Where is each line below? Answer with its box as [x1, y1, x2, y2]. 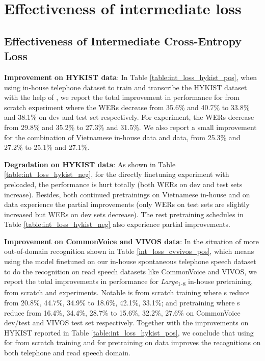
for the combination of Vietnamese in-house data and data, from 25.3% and [4, 132, 241, 142]
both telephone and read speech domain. [4, 347, 130, 357]
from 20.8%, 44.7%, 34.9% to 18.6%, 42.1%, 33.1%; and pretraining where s [4, 297, 240, 307]
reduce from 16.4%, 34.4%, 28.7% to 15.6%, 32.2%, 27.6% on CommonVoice [4, 307, 241, 318]
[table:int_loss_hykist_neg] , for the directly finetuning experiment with [4, 169, 229, 179]
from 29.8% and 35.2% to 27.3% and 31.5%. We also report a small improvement [4, 121, 257, 132]
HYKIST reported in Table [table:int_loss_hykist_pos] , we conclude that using [4, 327, 254, 338]
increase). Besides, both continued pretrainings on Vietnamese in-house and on [4, 189, 250, 199]
